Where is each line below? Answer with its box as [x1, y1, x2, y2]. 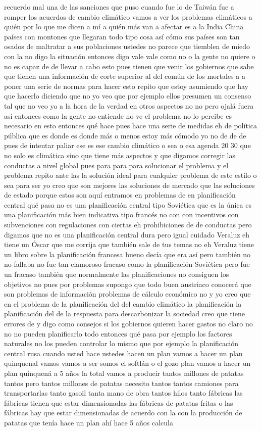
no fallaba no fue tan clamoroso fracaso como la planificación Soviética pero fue [4, 259, 250, 269]
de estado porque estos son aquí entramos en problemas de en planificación [4, 189, 236, 200]
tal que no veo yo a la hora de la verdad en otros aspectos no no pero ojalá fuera [4, 100, 254, 111]
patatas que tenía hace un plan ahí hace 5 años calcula [4, 417, 173, 427]
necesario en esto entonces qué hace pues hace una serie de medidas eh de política [4, 120, 257, 131]
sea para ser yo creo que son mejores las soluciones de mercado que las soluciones [4, 179, 255, 190]
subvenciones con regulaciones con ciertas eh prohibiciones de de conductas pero [4, 219, 252, 230]
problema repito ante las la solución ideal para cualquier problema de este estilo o [4, 170, 257, 180]
